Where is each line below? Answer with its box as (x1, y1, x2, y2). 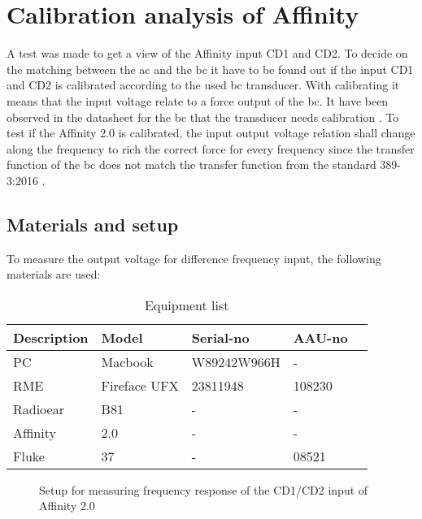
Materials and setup (7, 211, 179, 236)
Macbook (101, 352, 154, 371)
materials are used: (7, 266, 101, 283)
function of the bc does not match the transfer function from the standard (7, 156, 376, 173)
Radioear (13, 399, 64, 418)
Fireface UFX (101, 375, 179, 395)
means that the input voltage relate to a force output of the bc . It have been (7, 92, 389, 109)
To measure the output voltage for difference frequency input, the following (7, 249, 381, 266)
